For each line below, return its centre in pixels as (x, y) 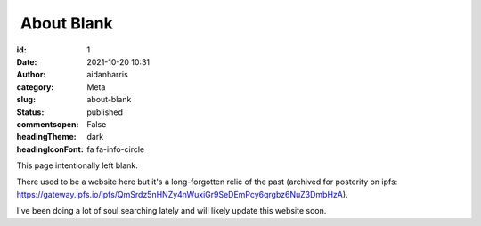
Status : (30, 112)
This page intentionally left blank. (77, 165)
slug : (26, 100)
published (105, 112)
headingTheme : (46, 137)
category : (35, 87)
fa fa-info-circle (116, 149)
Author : (31, 75)
